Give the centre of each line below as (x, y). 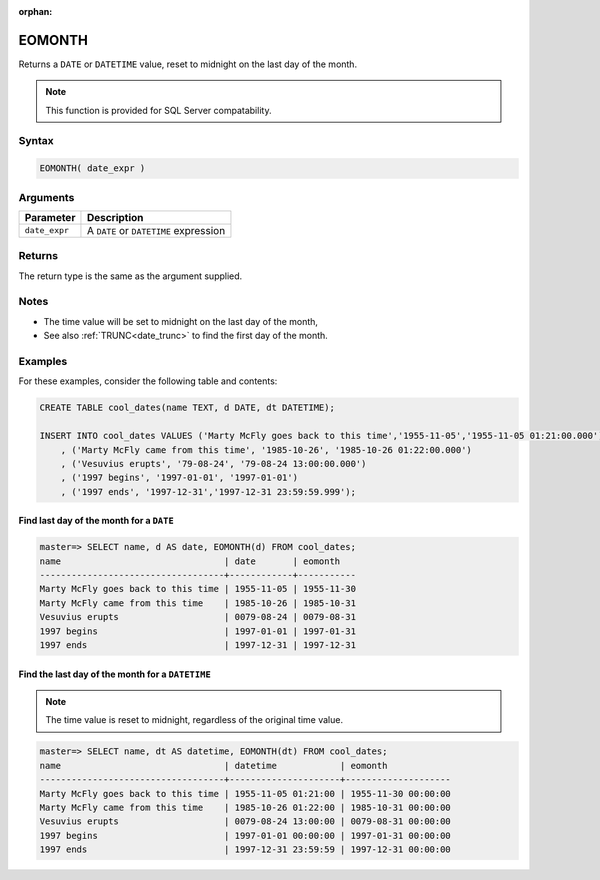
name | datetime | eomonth (213, 765)
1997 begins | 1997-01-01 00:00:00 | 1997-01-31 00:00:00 (245, 835)
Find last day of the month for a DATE (96, 521)
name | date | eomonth (190, 561)
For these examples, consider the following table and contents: (148, 381)
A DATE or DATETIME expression (156, 230)
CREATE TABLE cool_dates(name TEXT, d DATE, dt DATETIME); (187, 408)
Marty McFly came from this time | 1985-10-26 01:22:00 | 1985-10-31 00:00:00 (245, 807)
